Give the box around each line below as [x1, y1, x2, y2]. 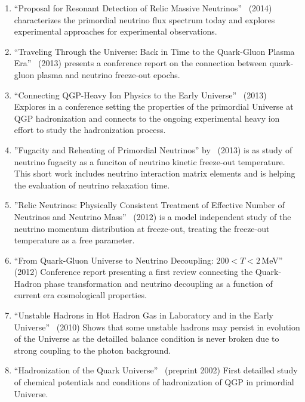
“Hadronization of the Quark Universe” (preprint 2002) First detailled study [14, 364, 298, 376]
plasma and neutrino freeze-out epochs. [36, 68, 180, 81]
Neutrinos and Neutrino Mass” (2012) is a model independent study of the [14, 210, 291, 222]
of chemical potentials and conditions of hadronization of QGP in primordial [14, 376, 294, 388]
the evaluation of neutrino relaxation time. [14, 178, 170, 191]
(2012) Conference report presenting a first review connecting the [14, 265, 253, 278]
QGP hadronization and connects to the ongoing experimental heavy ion [14, 112, 280, 124]
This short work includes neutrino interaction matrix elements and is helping [14, 167, 295, 180]
